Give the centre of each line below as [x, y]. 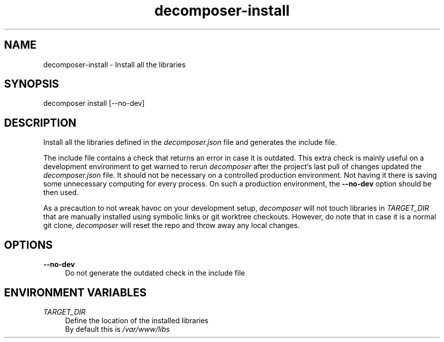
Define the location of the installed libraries [137, 320]
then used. [61, 193]
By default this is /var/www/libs [117, 329]
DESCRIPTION [40, 123]
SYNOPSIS [32, 84]
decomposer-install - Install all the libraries [115, 64]
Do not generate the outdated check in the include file [155, 273]
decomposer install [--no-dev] [94, 103]
